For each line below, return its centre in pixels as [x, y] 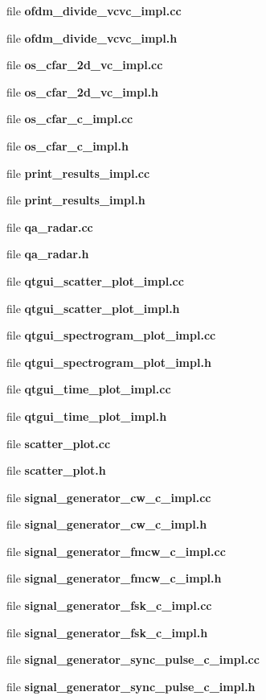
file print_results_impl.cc [78, 173]
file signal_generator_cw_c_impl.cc [109, 497]
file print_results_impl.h [76, 200]
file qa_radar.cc [50, 226]
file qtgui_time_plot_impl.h [87, 416]
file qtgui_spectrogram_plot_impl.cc [111, 335]
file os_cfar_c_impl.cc [70, 119]
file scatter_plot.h [56, 470]
